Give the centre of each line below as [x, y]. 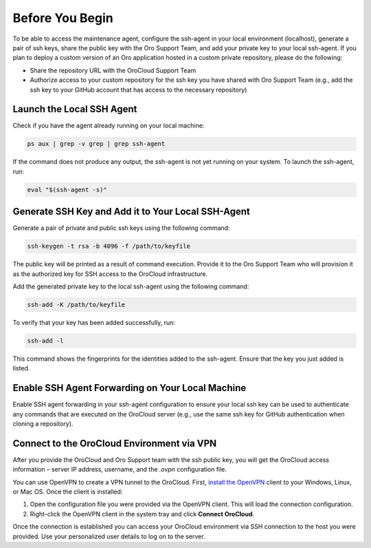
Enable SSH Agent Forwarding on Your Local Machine [130, 388]
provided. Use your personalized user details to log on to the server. [109, 536]
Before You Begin [63, 18]
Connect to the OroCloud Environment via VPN [115, 443]
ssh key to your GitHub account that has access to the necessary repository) [138, 89]
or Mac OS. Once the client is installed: [68, 492]
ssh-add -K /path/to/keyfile [76, 304]
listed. [21, 368]
